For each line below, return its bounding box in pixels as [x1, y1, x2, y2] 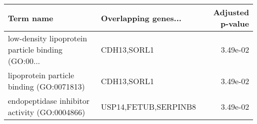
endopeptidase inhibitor [8, 95, 90, 106]
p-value [220, 18, 249, 29]
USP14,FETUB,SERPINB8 [101, 100, 196, 112]
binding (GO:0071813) [8, 81, 85, 92]
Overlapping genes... [101, 12, 182, 24]
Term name [8, 12, 53, 24]
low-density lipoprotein [8, 32, 87, 44]
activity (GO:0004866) [8, 106, 86, 118]
